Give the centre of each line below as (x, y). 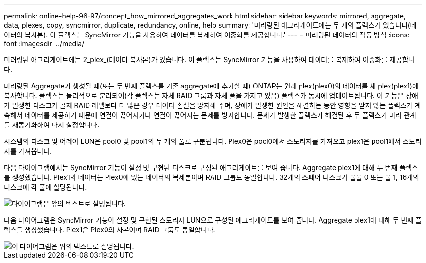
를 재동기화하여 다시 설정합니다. (52, 125)
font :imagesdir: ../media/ (44, 44)
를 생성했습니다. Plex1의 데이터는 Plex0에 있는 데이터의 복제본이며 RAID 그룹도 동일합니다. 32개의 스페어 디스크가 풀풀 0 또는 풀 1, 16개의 (212, 177)
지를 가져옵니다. (28, 151)
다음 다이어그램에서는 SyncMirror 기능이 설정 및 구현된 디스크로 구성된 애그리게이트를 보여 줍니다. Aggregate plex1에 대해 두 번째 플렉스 (211, 167)
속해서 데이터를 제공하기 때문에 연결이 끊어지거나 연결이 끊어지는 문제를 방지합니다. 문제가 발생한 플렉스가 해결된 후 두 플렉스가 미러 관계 (210, 115)
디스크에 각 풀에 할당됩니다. (45, 187)
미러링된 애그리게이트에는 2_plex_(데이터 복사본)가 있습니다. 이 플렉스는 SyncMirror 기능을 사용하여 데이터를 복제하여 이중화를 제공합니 (209, 60)
